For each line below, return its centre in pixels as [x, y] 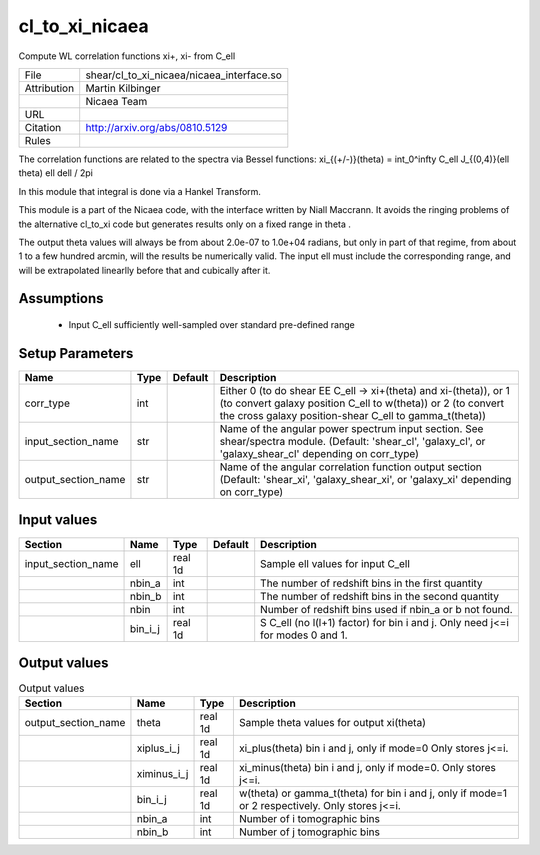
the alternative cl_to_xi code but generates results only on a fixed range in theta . [185, 224]
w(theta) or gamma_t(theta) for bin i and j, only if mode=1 [373, 793]
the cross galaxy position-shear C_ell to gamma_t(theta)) [353, 415]
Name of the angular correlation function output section [350, 467]
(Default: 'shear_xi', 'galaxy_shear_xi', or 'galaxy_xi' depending [365, 479]
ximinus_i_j [162, 774]
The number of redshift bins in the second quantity [380, 596]
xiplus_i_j [158, 748]
